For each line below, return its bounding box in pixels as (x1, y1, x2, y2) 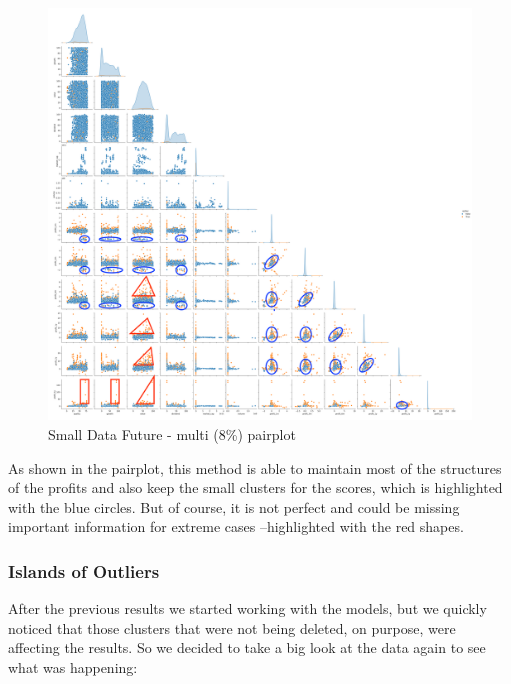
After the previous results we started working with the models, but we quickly (8, 598, 487, 619)
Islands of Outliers (8, 558, 160, 583)
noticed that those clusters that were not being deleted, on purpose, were (8, 617, 456, 638)
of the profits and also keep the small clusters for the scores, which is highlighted (8, 477, 503, 498)
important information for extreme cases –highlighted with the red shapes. (8, 516, 464, 537)
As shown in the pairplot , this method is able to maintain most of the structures (8, 457, 502, 478)
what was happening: (8, 656, 138, 677)
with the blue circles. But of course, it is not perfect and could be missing (8, 496, 460, 517)
